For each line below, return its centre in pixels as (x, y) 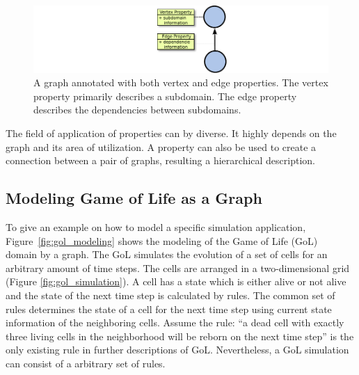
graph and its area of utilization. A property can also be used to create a (161, 146)
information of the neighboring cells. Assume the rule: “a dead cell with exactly (175, 322)
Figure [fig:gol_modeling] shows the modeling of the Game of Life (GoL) (162, 240)
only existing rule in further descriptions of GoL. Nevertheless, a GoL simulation (177, 350)
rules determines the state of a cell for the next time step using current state (169, 309)
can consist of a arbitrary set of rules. (86, 363)
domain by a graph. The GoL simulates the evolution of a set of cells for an (167, 254)
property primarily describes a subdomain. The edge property (165, 96)
